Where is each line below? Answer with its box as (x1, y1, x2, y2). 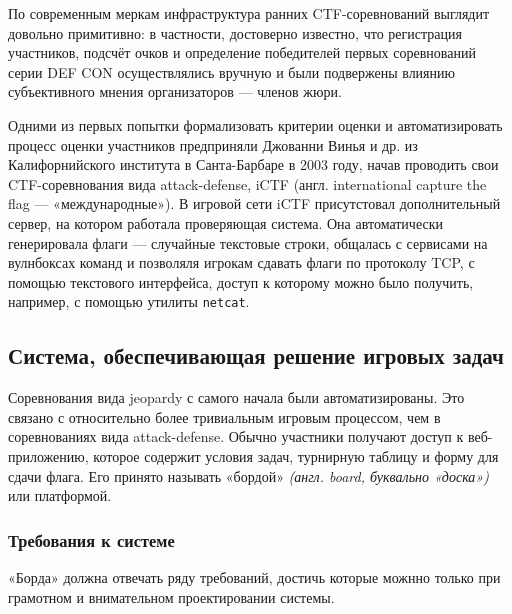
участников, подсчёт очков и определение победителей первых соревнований (8, 42, 476, 63)
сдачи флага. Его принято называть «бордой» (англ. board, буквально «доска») (8, 465, 489, 486)
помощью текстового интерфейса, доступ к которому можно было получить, (8, 271, 474, 292)
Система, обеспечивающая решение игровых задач (8, 340, 504, 371)
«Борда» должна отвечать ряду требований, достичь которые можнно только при (8, 566, 501, 587)
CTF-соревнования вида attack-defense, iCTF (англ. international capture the (8, 173, 487, 194)
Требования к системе (8, 527, 175, 552)
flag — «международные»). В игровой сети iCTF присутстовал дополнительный (8, 193, 501, 214)
